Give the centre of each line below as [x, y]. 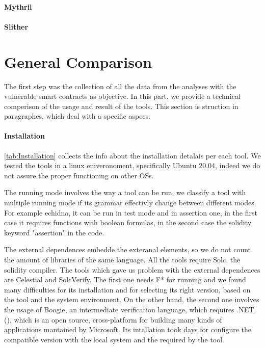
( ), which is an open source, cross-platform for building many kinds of [113, 319]
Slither [16, 26]
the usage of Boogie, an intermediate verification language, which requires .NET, [130, 309]
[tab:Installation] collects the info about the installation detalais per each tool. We [132, 155]
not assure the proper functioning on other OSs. [79, 175]
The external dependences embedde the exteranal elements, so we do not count [128, 249]
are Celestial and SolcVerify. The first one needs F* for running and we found [125, 279]
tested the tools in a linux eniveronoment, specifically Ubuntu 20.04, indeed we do [132, 165]
